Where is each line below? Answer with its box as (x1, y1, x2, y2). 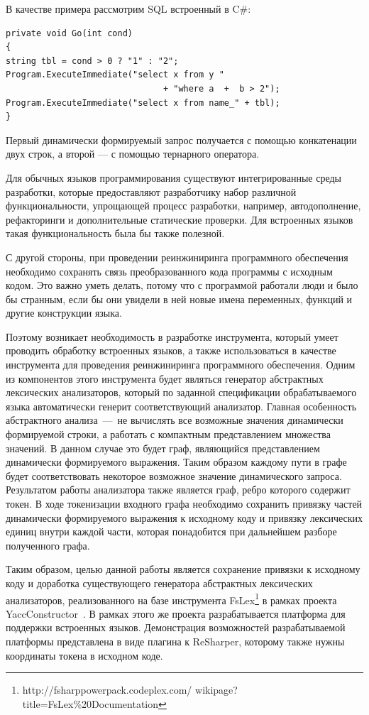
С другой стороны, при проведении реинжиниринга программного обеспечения (6, 249, 348, 264)
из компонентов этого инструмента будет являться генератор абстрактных (6, 371, 324, 386)
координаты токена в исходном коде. (6, 648, 163, 662)
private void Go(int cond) (6, 28, 133, 38)
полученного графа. (6, 537, 90, 552)
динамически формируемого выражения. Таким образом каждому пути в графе (6, 454, 347, 469)
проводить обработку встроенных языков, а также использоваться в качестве (6, 343, 336, 358)
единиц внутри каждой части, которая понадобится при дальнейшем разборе (6, 524, 337, 539)
